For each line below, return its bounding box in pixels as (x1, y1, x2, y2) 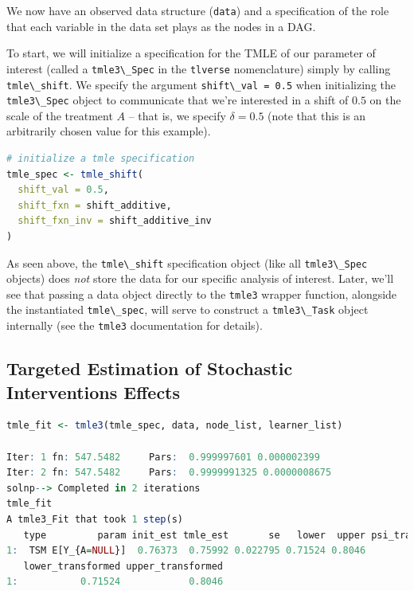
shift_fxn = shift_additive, (18, 199, 172, 211)
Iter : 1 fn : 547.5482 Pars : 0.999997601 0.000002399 (6, 451, 320, 463)
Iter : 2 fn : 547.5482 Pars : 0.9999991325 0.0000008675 (6, 467, 332, 479)
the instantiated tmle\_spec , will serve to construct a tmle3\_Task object (6, 301, 369, 318)
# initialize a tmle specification (6, 153, 195, 164)
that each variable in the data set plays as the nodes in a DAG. (6, 18, 316, 34)
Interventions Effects (6, 379, 181, 404)
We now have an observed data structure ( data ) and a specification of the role (6, 2, 389, 18)
